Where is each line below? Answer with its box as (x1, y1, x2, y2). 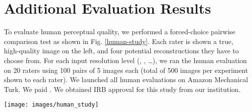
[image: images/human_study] (4, 101, 99, 109)
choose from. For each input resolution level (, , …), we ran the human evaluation (4, 55, 247, 65)
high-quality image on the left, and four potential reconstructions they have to (4, 45, 239, 56)
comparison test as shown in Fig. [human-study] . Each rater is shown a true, (4, 36, 233, 46)
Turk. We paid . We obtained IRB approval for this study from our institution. (4, 84, 241, 94)
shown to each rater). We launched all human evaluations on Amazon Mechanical (4, 74, 248, 85)
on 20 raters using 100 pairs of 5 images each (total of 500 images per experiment (4, 65, 248, 75)
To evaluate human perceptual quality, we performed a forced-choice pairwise (4, 26, 235, 37)
